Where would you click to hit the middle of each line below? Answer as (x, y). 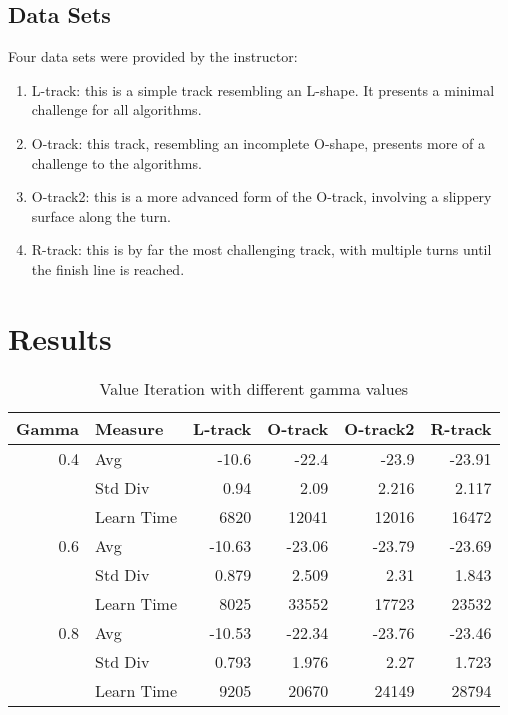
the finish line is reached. (108, 268)
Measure (129, 428)
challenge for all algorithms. (116, 109)
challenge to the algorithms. (116, 162)
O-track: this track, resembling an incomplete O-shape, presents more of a (258, 142)
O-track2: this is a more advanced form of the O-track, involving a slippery (261, 196)
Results (60, 337)
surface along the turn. (101, 215)
